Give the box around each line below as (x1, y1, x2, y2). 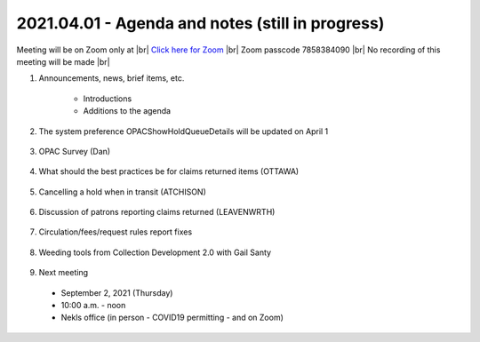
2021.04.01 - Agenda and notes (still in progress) (16, 13, 385, 33)
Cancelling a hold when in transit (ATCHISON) (38, 187, 206, 197)
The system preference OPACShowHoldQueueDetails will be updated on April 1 (38, 125, 329, 137)
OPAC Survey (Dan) (38, 146, 111, 156)
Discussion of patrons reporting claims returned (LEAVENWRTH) (38, 207, 276, 218)
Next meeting (38, 267, 89, 278)
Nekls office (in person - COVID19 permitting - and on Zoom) (60, 312, 284, 323)
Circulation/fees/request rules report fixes (38, 227, 193, 237)
